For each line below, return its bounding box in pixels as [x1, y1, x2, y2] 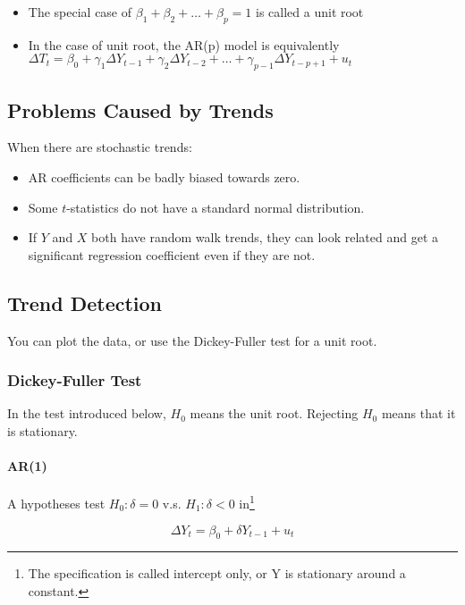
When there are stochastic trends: [7, 138, 192, 156]
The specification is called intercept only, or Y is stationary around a [28, 564, 406, 583]
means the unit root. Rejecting [190, 404, 359, 423]
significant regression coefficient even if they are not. [28, 245, 316, 264]
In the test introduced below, [7, 404, 166, 423]
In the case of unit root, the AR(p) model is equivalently [28, 35, 340, 54]
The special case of [28, 3, 132, 21]
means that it [381, 404, 456, 423]
